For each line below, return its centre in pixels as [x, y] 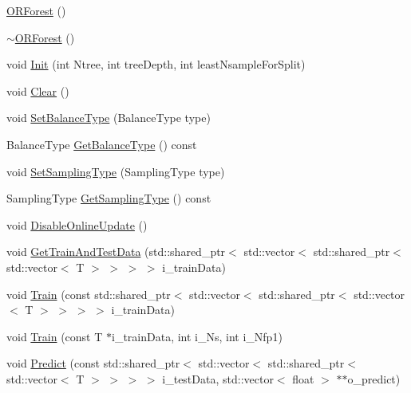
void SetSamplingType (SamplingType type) [116, 171]
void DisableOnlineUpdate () [77, 224]
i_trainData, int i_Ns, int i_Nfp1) [197, 336]
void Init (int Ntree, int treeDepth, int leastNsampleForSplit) [156, 64]
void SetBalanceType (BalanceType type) [109, 118]
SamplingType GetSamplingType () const [109, 198]
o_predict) [374, 378]
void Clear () [38, 90]
